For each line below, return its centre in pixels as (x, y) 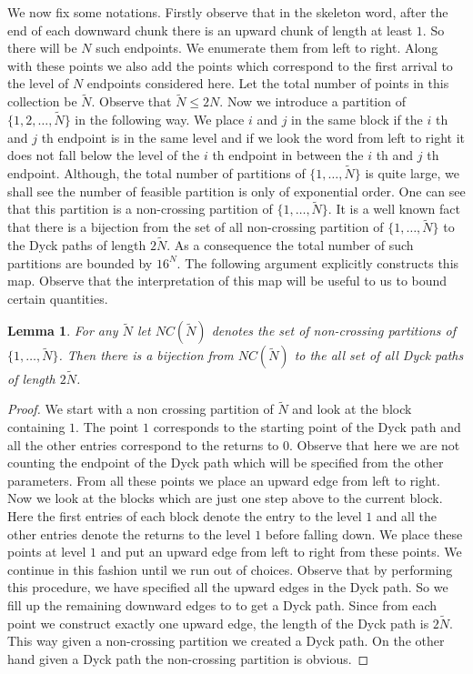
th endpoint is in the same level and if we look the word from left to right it (253, 137)
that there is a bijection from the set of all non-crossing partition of (196, 227)
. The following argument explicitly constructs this (318, 262)
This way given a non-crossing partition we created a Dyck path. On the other (226, 641)
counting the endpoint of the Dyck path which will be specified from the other (226, 463)
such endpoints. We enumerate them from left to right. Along (267, 48)
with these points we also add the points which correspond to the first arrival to (230, 65)
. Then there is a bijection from (146, 355)
